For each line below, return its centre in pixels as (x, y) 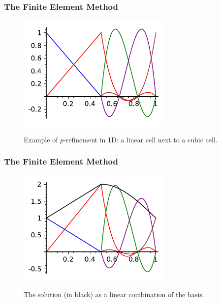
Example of (41, 139)
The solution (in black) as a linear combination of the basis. (114, 294)
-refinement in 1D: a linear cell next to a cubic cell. (141, 139)
